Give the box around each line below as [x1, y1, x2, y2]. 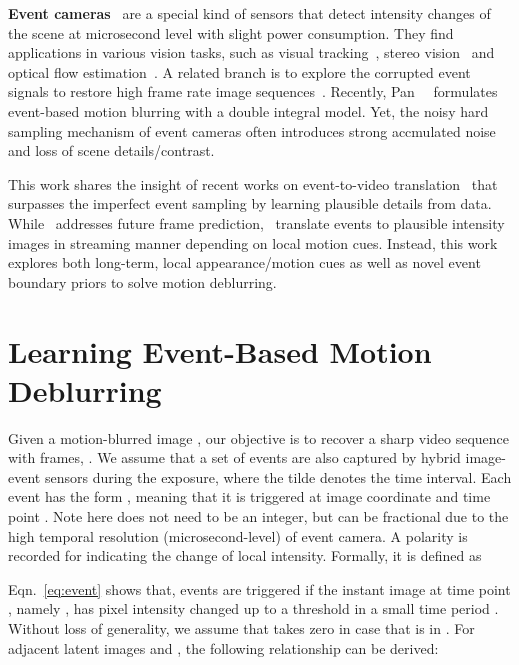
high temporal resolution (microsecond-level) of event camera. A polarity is [8, 525, 468, 546]
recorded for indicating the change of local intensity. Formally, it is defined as [8, 545, 482, 566]
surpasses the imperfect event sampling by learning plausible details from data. [8, 193, 492, 214]
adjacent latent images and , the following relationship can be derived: [8, 637, 439, 658]
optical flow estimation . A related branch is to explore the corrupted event [8, 61, 471, 82]
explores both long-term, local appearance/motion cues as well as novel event [8, 252, 481, 273]
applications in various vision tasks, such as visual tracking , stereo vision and [8, 42, 495, 63]
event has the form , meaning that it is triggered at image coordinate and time [8, 486, 491, 507]
